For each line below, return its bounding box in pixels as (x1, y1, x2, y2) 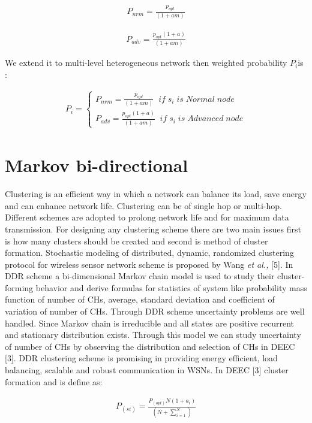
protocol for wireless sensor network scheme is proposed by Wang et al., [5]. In (5, 258, 293, 270)
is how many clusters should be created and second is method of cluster (5, 234, 268, 247)
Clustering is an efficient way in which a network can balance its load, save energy (5, 188, 307, 200)
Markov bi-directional (5, 153, 188, 177)
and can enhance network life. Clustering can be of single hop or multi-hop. (5, 199, 282, 211)
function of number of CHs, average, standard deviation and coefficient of (5, 293, 275, 306)
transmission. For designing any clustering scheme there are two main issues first (5, 222, 301, 235)
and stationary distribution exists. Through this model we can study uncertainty (5, 328, 301, 341)
